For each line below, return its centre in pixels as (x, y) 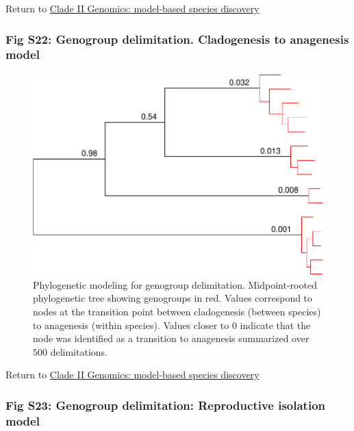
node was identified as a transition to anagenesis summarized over (171, 338)
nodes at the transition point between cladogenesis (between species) (177, 311)
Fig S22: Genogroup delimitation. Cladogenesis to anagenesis (177, 39)
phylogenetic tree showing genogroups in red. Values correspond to (173, 298)
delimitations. (79, 351)
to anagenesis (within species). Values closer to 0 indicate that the (172, 325)
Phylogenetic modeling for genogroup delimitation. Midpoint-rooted (175, 284)
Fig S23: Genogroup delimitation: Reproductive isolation (166, 405)
